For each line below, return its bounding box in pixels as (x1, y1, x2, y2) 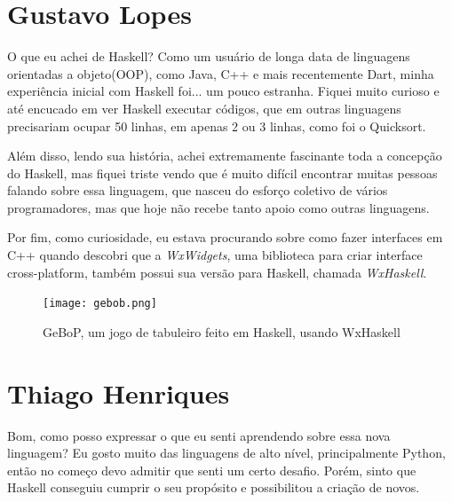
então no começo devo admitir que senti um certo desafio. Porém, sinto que (7, 460, 416, 479)
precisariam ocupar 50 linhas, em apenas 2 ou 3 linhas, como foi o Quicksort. (7, 116, 426, 135)
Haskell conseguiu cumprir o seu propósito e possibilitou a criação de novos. (7, 478, 420, 497)
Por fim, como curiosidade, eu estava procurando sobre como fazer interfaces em (7, 228, 443, 247)
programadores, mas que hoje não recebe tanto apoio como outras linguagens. (7, 198, 430, 216)
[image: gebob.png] (43, 297, 157, 310)
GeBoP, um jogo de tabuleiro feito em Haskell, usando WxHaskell (43, 322, 400, 341)
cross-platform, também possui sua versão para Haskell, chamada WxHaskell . (7, 263, 427, 281)
